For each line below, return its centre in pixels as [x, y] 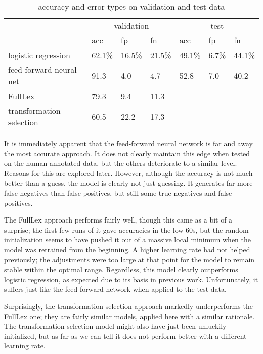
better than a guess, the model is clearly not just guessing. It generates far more [128, 183]
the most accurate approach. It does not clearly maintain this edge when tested [127, 153]
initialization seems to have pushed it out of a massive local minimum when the [128, 239]
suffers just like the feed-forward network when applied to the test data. [115, 289]
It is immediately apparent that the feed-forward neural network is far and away [128, 143]
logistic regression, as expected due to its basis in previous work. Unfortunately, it [131, 279]
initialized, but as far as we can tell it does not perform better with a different [125, 336]
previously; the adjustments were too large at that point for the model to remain [129, 259]
